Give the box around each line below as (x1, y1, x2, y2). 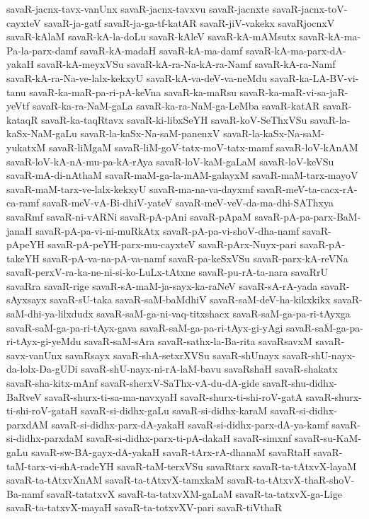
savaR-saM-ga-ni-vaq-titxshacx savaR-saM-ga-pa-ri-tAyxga (96, 306, 351, 321)
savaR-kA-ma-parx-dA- (245, 42, 346, 57)
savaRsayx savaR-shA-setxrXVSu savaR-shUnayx (65, 347, 280, 362)
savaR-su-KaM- (294, 431, 361, 445)
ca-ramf (6, 195, 40, 210)
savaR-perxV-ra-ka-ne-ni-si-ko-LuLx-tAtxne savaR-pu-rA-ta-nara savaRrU (6, 264, 329, 279)
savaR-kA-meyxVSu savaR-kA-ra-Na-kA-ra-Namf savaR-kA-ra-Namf (37, 57, 336, 71)
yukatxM (6, 139, 46, 154)
